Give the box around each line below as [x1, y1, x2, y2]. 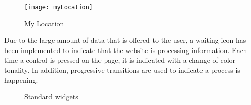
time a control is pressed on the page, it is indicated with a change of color [4, 55, 236, 65]
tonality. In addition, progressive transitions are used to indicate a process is [4, 65, 240, 75]
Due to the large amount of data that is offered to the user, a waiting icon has [4, 35, 246, 45]
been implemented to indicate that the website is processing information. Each [4, 44, 247, 55]
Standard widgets [24, 91, 78, 102]
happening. [4, 74, 38, 85]
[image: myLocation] [24, 4, 93, 11]
